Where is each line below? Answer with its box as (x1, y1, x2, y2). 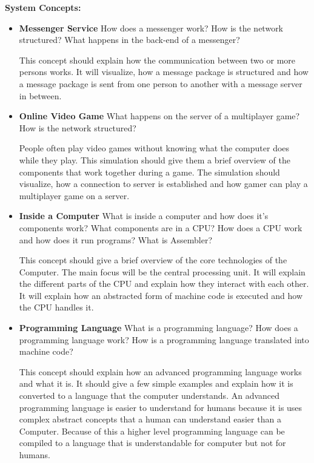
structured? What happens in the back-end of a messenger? (19, 33, 240, 46)
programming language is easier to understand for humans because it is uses (19, 401, 302, 413)
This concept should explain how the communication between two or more (19, 53, 295, 66)
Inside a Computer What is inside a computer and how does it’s (19, 209, 269, 222)
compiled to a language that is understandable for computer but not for (19, 436, 286, 449)
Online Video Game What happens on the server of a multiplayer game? (19, 110, 300, 122)
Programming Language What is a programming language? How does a (19, 321, 298, 334)
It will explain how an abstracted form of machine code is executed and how (19, 289, 303, 301)
